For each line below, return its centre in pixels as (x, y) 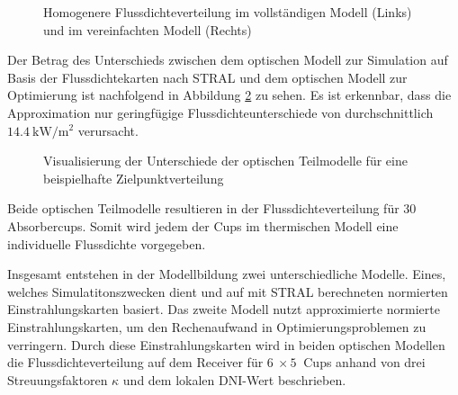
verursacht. (108, 130)
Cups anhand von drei (364, 362)
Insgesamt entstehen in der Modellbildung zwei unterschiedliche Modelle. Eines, (227, 274)
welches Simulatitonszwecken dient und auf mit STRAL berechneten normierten (228, 291)
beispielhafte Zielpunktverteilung (134, 178)
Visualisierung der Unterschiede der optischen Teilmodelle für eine (225, 161)
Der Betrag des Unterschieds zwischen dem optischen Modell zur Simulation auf (228, 60)
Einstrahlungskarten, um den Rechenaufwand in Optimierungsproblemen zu (217, 326)
